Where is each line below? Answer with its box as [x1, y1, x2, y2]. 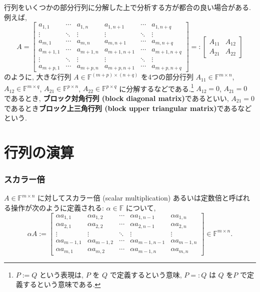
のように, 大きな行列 [4, 71, 71, 82]
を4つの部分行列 [140, 71, 193, 82]
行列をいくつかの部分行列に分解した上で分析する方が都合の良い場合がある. [4, 2, 251, 12]
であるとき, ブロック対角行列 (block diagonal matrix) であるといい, [4, 93, 229, 103]
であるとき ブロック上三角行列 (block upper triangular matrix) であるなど [4, 102, 252, 113]
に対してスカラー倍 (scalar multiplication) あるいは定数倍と [37, 192, 229, 203]
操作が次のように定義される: [10, 202, 104, 212]
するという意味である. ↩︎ [22, 279, 101, 289]
